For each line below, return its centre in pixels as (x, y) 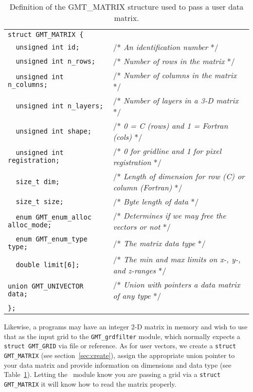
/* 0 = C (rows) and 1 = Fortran (171, 126)
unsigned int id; (48, 47)
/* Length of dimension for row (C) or (179, 176)
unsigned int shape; (54, 131)
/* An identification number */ (166, 47)
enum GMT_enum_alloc (54, 217)
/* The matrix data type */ (159, 243)
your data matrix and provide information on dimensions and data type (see (118, 365)
